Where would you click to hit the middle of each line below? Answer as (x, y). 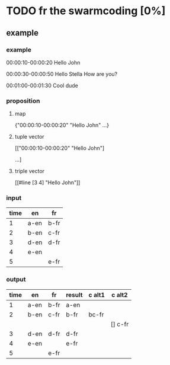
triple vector (30, 171)
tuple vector (29, 137)
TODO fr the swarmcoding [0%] (86, 11)
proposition (23, 101)
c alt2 (120, 294)
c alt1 (97, 294)
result (74, 294)
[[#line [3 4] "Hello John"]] (47, 182)
